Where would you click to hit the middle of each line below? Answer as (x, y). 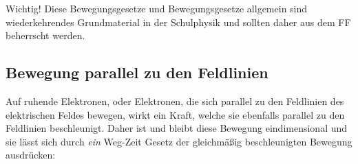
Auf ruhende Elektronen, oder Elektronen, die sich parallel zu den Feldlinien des (175, 101)
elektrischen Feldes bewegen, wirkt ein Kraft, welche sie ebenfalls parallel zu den (175, 114)
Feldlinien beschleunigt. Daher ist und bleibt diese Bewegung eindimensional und (177, 128)
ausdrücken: (31, 155)
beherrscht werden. (45, 35)
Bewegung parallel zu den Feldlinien (137, 72)
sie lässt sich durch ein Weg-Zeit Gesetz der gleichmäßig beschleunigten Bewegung (179, 141)
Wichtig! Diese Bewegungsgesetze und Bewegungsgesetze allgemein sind (157, 8)
